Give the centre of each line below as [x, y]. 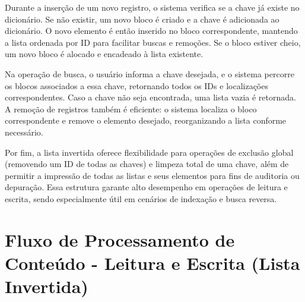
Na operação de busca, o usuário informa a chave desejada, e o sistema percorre [150, 73]
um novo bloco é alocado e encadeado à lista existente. [104, 54]
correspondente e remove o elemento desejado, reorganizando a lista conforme [146, 120]
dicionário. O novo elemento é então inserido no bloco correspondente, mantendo [151, 31]
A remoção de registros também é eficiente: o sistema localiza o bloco [131, 108]
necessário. [24, 132]
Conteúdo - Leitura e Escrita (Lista [152, 262]
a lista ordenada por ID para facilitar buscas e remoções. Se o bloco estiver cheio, [153, 42]
